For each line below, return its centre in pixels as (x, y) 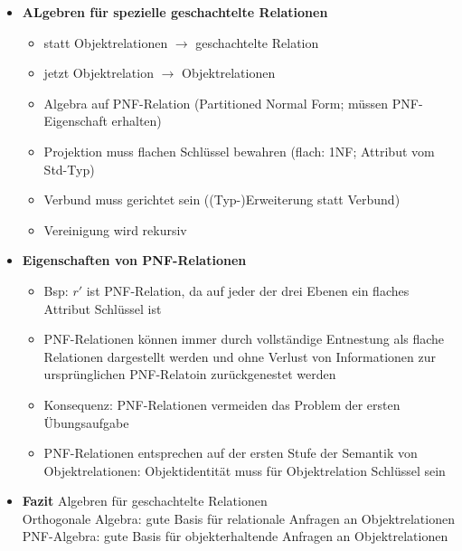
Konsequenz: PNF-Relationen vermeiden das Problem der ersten (222, 404)
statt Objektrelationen (106, 42)
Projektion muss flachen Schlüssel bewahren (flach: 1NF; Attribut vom (239, 151)
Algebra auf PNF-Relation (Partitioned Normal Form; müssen (216, 103)
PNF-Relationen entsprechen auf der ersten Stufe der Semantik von (231, 453)
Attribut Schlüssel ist (103, 308)
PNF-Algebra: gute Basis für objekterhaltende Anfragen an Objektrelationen (235, 536)
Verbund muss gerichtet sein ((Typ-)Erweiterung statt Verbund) (222, 199)
